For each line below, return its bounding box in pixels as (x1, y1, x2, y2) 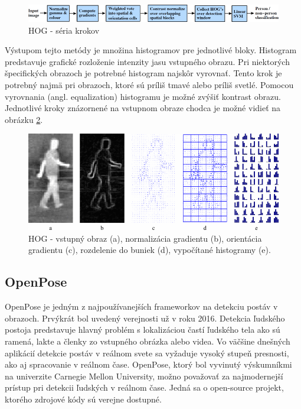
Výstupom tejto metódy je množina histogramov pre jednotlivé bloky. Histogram (5, 44, 297, 56)
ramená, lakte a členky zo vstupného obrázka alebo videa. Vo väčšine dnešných (5, 335, 290, 347)
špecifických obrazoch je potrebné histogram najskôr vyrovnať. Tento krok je (5, 67, 282, 79)
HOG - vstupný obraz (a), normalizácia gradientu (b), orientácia (28, 232, 262, 244)
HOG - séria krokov (28, 24, 100, 36)
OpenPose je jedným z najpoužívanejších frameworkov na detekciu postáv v (5, 300, 278, 313)
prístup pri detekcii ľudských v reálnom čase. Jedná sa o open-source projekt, (5, 381, 284, 394)
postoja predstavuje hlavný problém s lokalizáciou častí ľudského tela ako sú (5, 323, 280, 336)
